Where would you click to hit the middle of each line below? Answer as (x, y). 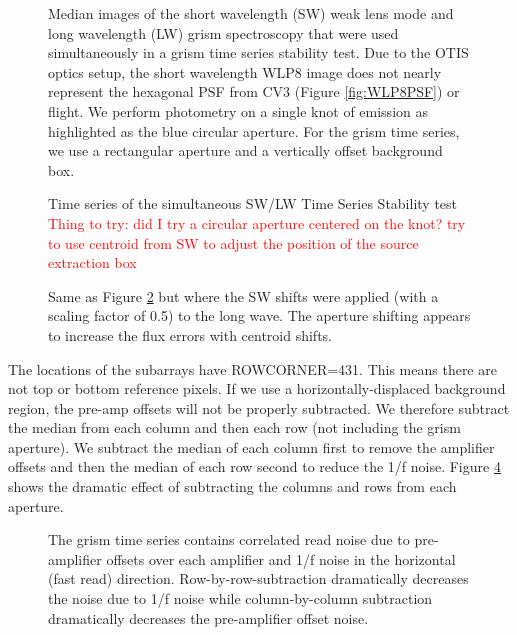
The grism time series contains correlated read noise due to (229, 539)
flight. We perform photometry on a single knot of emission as (238, 110)
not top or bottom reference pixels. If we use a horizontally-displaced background (257, 388)
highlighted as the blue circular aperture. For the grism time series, (254, 130)
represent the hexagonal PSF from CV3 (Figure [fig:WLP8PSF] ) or (254, 91)
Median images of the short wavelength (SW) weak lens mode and (251, 13)
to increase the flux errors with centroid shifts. (190, 334)
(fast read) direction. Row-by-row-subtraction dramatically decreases (258, 578)
